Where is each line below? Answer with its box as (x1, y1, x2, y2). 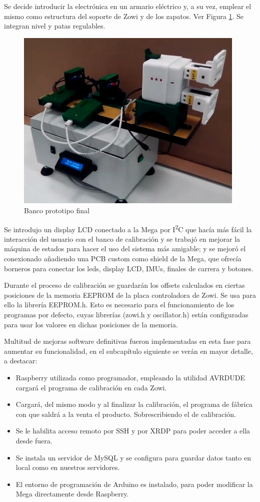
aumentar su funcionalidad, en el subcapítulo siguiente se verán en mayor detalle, (4, 345, 253, 356)
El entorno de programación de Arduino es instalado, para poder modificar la (15, 478, 253, 489)
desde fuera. (15, 435, 52, 445)
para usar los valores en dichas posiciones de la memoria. (4, 319, 178, 329)
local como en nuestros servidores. (15, 462, 120, 472)
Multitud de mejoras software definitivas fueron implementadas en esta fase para (4, 336, 251, 346)
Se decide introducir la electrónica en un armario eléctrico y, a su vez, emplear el (4, 1, 251, 11)
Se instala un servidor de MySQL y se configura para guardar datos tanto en (15, 452, 251, 462)
